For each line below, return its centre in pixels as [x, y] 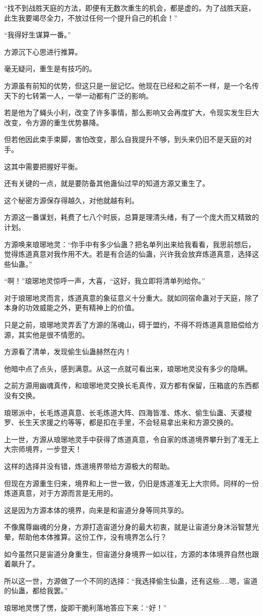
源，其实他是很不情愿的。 [47, 334]
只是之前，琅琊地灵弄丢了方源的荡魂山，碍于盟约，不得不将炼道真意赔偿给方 [131, 325]
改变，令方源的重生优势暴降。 [54, 122]
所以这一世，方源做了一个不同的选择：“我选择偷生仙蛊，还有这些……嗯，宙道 [131, 580]
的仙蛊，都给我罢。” [36, 590]
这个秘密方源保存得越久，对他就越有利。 [71, 200]
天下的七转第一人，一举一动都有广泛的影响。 [78, 95]
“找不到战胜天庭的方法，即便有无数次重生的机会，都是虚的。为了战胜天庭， [130, 8]
